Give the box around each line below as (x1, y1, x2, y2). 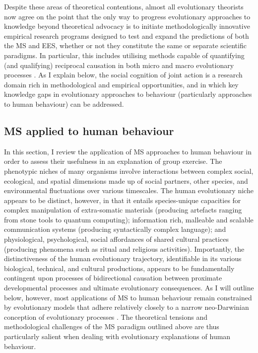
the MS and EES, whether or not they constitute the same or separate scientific (4, 40, 247, 51)
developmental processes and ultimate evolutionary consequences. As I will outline (4, 282, 254, 293)
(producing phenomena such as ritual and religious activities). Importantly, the (4, 243, 245, 254)
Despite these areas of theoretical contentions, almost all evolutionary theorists (4, 1, 244, 11)
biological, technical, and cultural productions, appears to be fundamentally (4, 263, 235, 273)
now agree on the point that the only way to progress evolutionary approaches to (4, 11, 251, 21)
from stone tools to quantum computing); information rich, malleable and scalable (4, 214, 254, 224)
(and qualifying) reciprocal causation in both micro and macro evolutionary (4, 60, 234, 70)
